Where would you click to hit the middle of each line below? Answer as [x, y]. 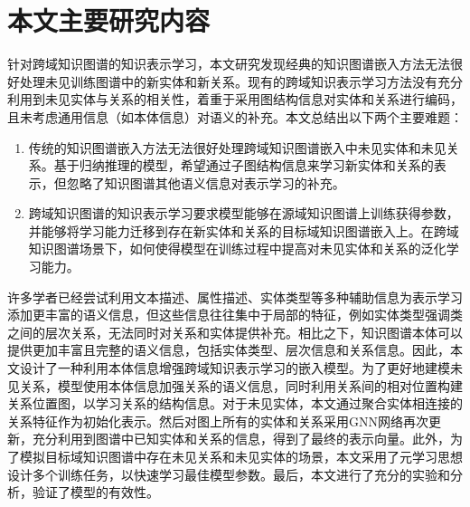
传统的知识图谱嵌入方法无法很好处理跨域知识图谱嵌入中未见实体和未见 [237, 147]
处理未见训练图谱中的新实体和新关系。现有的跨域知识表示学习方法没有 [228, 81]
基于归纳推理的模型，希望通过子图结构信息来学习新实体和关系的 [244, 165]
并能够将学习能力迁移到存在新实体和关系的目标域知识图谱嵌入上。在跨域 [244, 230]
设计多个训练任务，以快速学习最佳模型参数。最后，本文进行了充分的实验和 [229, 474]
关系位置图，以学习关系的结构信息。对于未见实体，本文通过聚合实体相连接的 [235, 403]
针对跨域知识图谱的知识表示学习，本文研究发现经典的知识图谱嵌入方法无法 [229, 64]
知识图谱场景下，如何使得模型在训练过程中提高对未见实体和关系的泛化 [237, 249]
